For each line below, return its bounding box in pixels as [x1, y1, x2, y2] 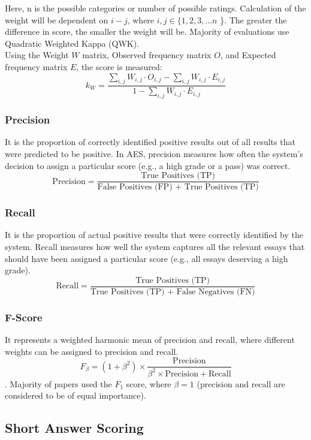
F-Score [5, 309, 43, 324]
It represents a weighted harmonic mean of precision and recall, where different [5, 333, 295, 346]
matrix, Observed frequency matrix [82, 49, 212, 61]
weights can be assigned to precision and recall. [5, 345, 179, 357]
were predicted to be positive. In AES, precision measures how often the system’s [5, 147, 303, 159]
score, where [126, 377, 171, 390]
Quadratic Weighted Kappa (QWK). [5, 37, 140, 49]
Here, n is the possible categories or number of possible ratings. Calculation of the [5, 2, 306, 14]
